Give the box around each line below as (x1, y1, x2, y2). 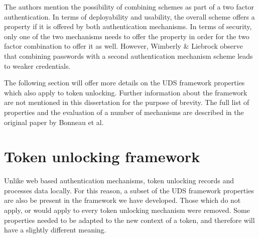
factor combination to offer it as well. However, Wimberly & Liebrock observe (4, 41, 243, 51)
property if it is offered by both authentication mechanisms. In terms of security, (4, 21, 252, 32)
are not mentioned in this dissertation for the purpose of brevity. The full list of (4, 97, 249, 107)
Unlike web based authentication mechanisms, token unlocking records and (4, 175, 234, 186)
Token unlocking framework (4, 146, 200, 167)
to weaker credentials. (4, 60, 71, 71)
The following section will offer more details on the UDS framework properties (4, 77, 245, 88)
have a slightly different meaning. (4, 224, 106, 235)
